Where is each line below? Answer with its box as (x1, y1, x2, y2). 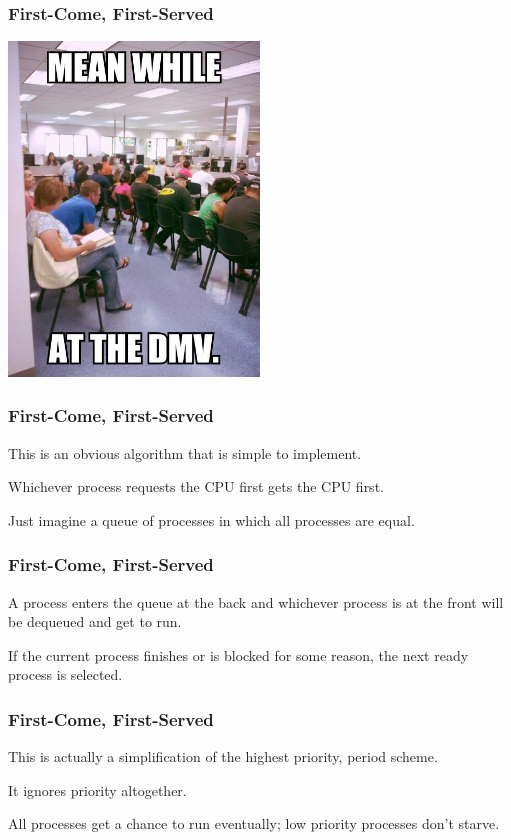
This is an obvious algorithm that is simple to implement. (8, 442, 362, 463)
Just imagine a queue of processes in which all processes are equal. (8, 509, 415, 530)
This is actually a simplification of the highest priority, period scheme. (8, 746, 438, 767)
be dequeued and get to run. (8, 611, 182, 632)
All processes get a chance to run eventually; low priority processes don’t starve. (8, 813, 500, 834)
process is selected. (8, 664, 123, 685)
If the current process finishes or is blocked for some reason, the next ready (8, 644, 469, 665)
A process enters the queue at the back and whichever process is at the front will (8, 591, 504, 612)
